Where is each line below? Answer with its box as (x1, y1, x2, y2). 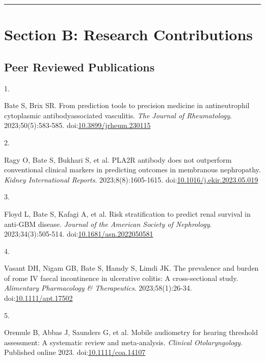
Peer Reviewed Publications (4, 59, 155, 74)
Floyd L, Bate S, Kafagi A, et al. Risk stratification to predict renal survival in (4, 208, 251, 219)
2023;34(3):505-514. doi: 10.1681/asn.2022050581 (4, 228, 153, 239)
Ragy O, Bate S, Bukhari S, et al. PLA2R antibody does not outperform (4, 154, 232, 165)
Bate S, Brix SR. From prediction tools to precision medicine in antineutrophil (4, 100, 250, 111)
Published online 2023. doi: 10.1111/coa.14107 (4, 347, 146, 357)
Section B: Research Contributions (4, 24, 253, 45)
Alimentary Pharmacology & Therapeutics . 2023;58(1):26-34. (4, 282, 192, 293)
